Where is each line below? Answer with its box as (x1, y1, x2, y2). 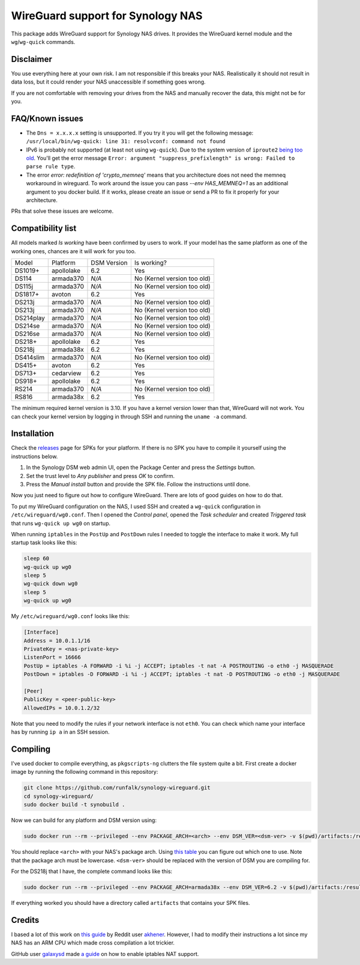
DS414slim (14, 354, 45, 362)
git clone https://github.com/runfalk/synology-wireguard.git (23, 785, 211, 791)
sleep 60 (23, 555, 50, 562)
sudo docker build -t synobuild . (23, 801, 125, 808)
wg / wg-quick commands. (11, 38, 76, 45)
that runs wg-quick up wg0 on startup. (11, 519, 111, 527)
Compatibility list (11, 223, 77, 234)
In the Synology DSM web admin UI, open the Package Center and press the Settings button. (26, 464, 256, 471)
